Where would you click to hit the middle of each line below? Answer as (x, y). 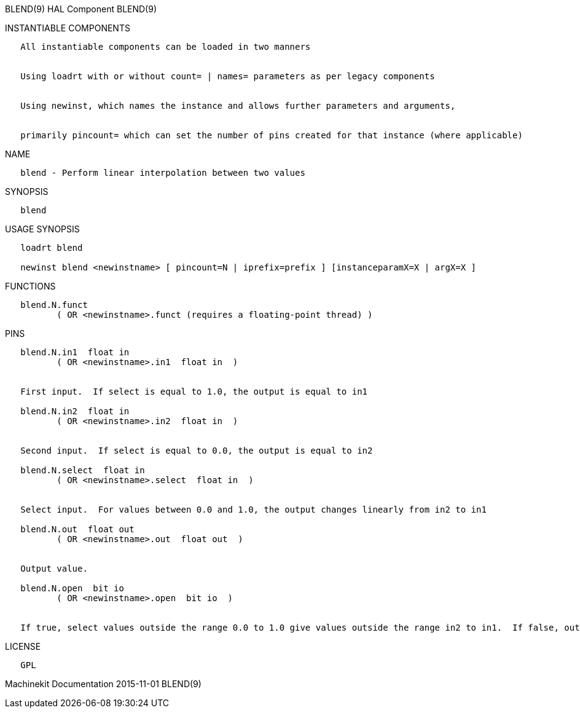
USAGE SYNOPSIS (42, 229)
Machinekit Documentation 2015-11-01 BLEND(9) (103, 684)
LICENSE (23, 646)
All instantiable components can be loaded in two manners (166, 47)
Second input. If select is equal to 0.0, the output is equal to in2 (197, 451)
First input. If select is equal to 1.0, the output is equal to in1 (194, 392)
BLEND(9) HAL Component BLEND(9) (81, 9)
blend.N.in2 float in (75, 411)
